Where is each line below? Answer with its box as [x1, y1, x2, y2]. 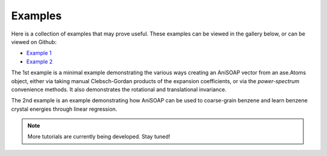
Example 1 [26, 49, 51, 57]
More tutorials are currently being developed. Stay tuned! [27, 133, 171, 140]
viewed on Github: [11, 38, 57, 45]
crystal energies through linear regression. [11, 105, 117, 113]
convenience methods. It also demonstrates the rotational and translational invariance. [11, 86, 227, 93]
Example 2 [26, 58, 53, 65]
